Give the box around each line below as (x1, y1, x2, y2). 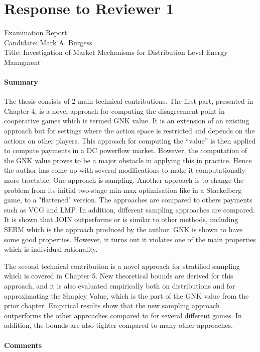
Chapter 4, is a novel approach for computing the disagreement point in (4, 105, 225, 116)
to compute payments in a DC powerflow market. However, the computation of (4, 145, 247, 156)
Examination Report (4, 27, 67, 38)
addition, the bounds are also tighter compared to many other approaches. (4, 320, 233, 330)
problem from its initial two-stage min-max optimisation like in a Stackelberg (4, 184, 242, 195)
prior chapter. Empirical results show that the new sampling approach (4, 300, 220, 311)
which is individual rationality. (4, 244, 98, 254)
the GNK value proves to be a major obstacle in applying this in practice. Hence (4, 155, 252, 165)
